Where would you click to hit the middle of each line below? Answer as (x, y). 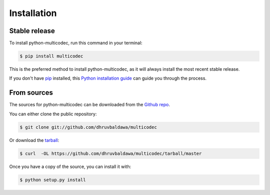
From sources (31, 93)
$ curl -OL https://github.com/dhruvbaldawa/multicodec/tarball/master (111, 153)
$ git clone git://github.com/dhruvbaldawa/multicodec (88, 127)
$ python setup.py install (53, 180)
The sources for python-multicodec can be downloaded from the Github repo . (89, 105)
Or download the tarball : (34, 140)
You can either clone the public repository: (53, 114)
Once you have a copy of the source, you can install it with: (70, 166)
